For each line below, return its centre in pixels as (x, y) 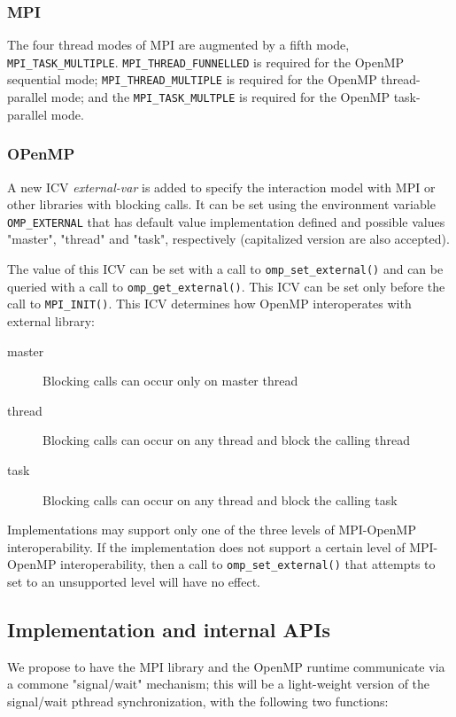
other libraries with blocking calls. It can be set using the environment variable (221, 204)
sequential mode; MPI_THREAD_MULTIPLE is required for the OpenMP (192, 79)
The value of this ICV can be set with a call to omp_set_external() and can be (225, 269)
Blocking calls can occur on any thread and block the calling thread (226, 440)
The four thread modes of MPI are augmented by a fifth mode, (178, 45)
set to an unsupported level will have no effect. (134, 581)
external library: (51, 321)
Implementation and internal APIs (169, 629)
